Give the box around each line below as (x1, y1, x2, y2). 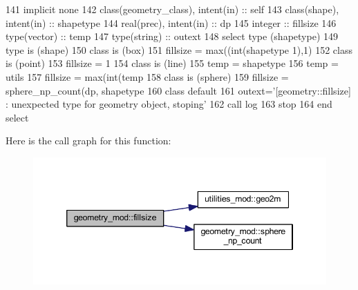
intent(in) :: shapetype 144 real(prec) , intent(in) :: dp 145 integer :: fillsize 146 (6, 15, 337, 30)
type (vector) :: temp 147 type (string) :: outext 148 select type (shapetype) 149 (6, 29, 338, 43)
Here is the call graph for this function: (6, 133, 171, 148)
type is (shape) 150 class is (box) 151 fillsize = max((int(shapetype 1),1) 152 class (6, 42, 352, 57)
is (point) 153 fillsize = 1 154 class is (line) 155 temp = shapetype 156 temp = (6, 56, 339, 70)
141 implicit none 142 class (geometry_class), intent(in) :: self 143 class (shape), (6, 2, 339, 16)
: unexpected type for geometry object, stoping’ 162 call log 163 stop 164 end (6, 97, 332, 111)
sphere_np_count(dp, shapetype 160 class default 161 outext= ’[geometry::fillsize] (6, 83, 351, 97)
